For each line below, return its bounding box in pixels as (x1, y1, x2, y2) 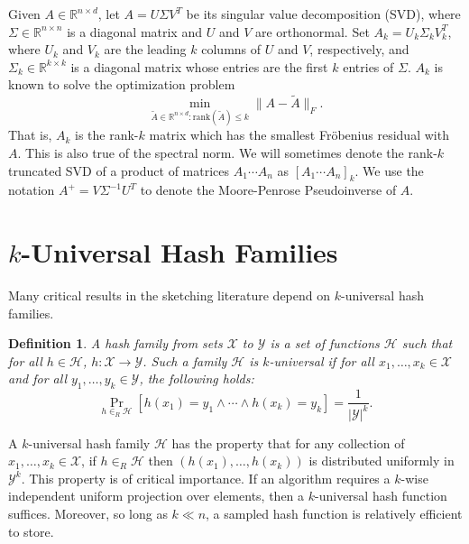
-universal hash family (28, 433, 151, 452)
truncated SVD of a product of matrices (8, 161, 230, 180)
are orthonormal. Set (254, 22, 370, 41)
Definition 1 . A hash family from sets (8, 334, 223, 353)
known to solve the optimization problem (8, 75, 235, 94)
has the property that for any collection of (171, 433, 405, 452)
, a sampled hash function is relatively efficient (206, 504, 463, 523)
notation (8, 180, 55, 199)
